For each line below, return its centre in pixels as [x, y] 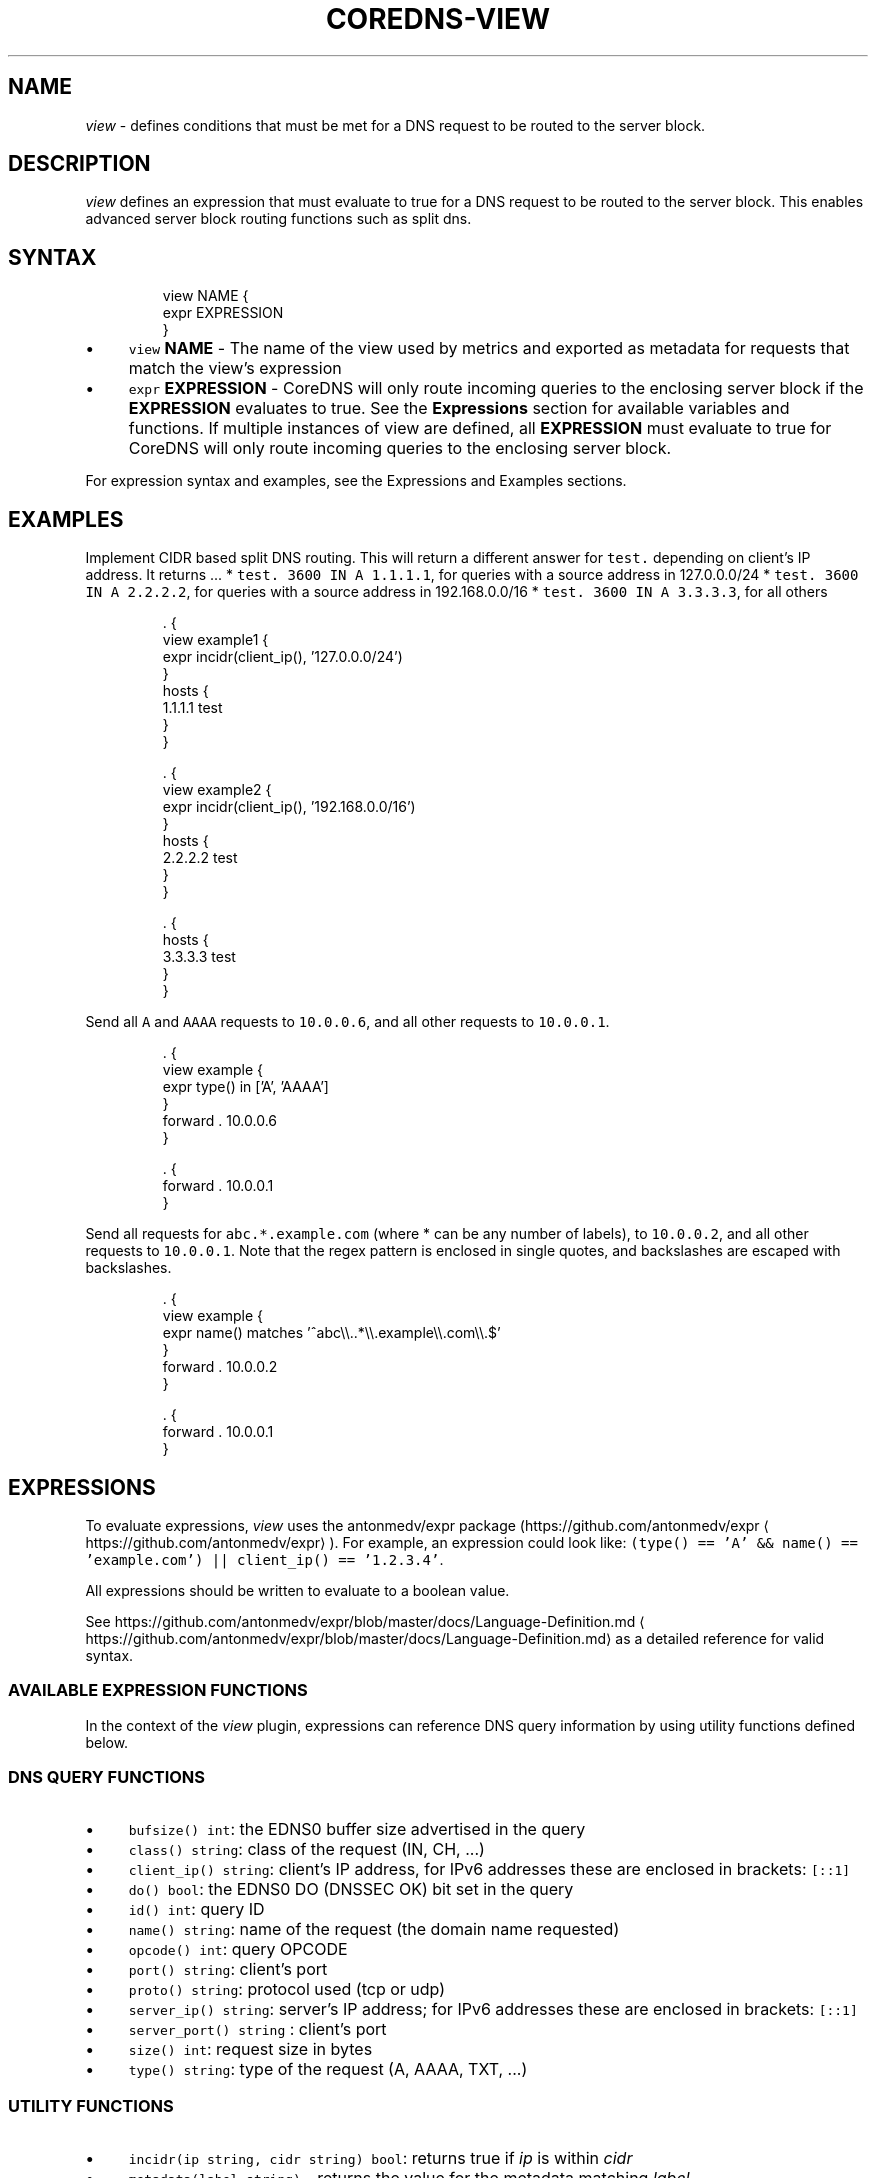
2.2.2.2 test [200, 858]
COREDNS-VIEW [438, 19]
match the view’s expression [235, 368]
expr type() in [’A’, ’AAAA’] [245, 1087]
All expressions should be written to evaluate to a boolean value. [297, 1590]
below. [107, 1742]
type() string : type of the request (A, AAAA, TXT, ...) [328, 2069]
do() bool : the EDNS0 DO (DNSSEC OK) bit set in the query [351, 1889]
